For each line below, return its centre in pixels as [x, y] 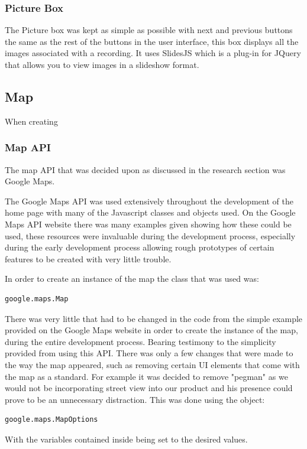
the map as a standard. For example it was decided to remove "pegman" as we [146, 376]
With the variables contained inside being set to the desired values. [126, 439]
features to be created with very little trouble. [88, 258]
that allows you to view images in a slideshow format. [102, 64]
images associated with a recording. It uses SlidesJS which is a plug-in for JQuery [153, 53]
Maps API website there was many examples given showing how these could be [148, 224]
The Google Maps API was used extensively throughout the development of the [149, 201]
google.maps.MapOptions [51, 420]
